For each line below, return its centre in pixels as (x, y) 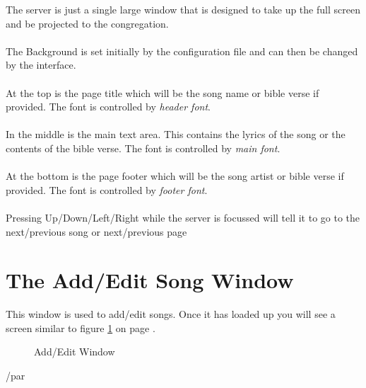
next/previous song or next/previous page (96, 231)
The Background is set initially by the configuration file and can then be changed (182, 51)
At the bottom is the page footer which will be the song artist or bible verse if (175, 176)
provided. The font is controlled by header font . (108, 107)
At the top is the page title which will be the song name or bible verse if (163, 92)
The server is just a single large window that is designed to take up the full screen (183, 9)
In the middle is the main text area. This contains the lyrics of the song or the (176, 134)
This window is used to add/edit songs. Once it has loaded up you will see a (171, 314)
